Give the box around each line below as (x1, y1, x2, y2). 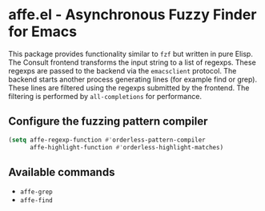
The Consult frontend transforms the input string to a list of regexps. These (8, 58, 256, 67)
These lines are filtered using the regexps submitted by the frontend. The (8, 82, 250, 93)
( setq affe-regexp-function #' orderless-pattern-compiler (8, 136, 206, 144)
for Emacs (8, 22, 78, 41)
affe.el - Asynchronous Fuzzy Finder (8, 6, 257, 24)
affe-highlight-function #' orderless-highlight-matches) (29, 143, 224, 151)
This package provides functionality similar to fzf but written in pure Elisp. (8, 49, 254, 58)
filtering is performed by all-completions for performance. (8, 91, 203, 101)
